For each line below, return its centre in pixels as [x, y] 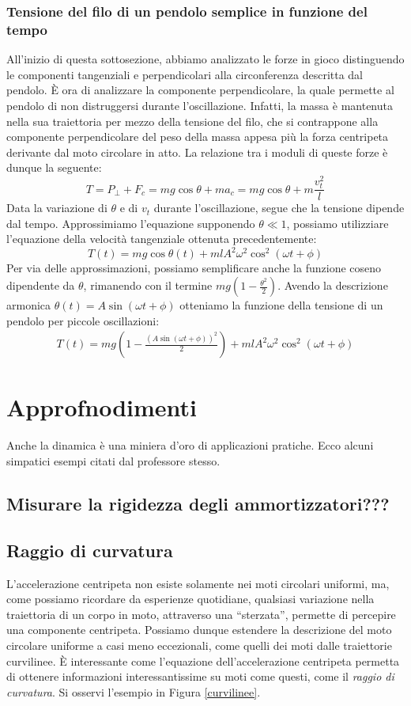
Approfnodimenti [102, 407]
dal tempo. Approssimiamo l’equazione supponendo [131, 223]
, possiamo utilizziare [337, 223]
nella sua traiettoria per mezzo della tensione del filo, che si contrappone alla [192, 121]
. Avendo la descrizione [333, 285]
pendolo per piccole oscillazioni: [83, 320]
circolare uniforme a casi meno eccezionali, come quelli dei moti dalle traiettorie [199, 645]
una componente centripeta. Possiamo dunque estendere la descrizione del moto [199, 630]
